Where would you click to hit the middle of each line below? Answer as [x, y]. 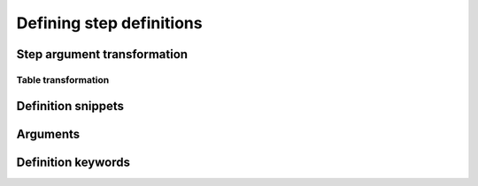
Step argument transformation [102, 54]
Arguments [48, 134]
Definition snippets [70, 106]
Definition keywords [73, 162]
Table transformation [63, 79]
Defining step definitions [109, 23]
